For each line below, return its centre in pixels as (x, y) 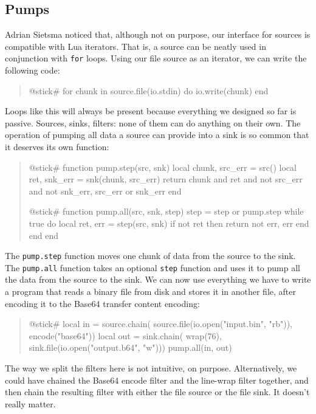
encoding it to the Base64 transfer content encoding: (102, 303)
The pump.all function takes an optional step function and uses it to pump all (153, 267)
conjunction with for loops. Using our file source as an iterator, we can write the (156, 58)
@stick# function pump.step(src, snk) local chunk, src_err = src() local (163, 167)
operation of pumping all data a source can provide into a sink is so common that (157, 135)
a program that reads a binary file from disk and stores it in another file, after (150, 292)
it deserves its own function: (57, 147)
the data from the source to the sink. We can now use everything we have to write (158, 279)
